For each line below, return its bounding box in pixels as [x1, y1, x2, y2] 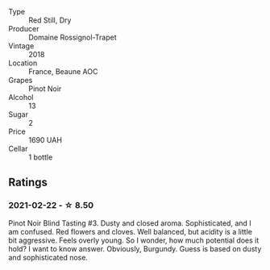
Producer [8, 24, 39, 33]
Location [8, 58, 38, 68]
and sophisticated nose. [8, 252, 89, 262]
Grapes [8, 76, 33, 85]
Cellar [8, 144, 28, 153]
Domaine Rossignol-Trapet [28, 32, 117, 42]
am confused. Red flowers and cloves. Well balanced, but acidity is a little [8, 226, 252, 236]
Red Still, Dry [28, 15, 72, 25]
